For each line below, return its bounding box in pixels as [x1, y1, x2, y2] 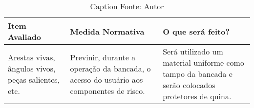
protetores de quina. [163, 90, 232, 102]
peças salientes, [8, 73, 60, 85]
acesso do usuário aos [70, 73, 143, 85]
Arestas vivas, [8, 51, 55, 63]
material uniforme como [163, 57, 244, 68]
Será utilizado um [163, 46, 223, 57]
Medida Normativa [70, 25, 145, 37]
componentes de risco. [70, 85, 145, 96]
